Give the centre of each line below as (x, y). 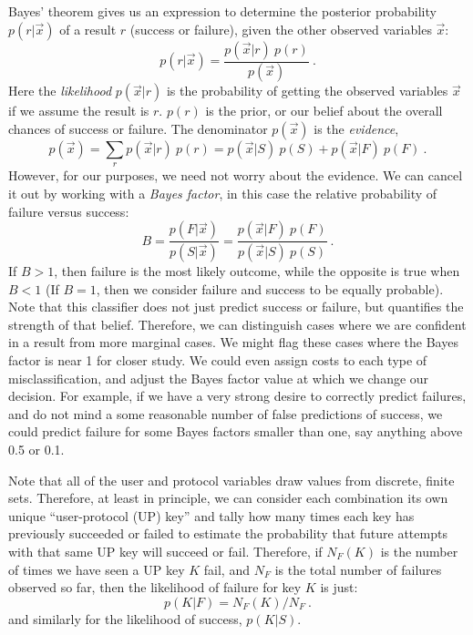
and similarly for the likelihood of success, (125, 618)
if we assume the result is (79, 111)
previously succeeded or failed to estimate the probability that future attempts (228, 533)
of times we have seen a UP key (97, 569)
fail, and (226, 569)
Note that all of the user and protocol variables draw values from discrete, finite (231, 480)
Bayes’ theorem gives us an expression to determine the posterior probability (222, 11)
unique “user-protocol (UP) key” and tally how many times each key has (211, 515)
